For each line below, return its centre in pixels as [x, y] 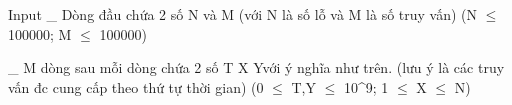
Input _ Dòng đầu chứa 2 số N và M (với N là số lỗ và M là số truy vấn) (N [243, 14]
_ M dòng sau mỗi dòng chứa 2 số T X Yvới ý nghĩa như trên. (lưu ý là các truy [256, 67]
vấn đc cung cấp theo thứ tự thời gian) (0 [136, 86]
